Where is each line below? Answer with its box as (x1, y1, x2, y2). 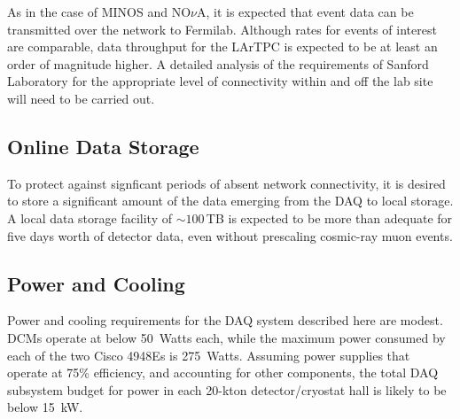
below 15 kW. (7, 398, 83, 416)
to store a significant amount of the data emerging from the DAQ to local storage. (7, 191, 454, 210)
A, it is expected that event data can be (196, 3, 414, 20)
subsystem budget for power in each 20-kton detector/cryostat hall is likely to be (7, 380, 447, 399)
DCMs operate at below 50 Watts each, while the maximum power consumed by (7, 328, 446, 346)
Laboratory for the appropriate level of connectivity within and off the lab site (7, 72, 433, 90)
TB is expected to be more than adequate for (206, 208, 453, 227)
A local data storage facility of (7, 208, 173, 227)
